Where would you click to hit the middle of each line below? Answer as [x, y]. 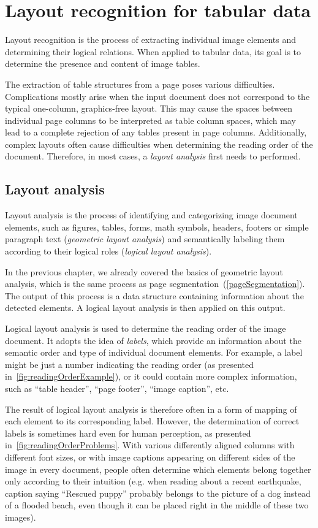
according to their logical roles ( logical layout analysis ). [108, 251]
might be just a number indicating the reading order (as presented [130, 364]
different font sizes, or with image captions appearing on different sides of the [150, 457]
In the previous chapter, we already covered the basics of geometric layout [144, 271]
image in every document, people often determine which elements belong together [158, 469]
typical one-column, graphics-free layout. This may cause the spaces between [149, 108]
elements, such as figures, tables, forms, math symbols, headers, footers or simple [157, 227]
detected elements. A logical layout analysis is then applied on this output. [145, 308]
